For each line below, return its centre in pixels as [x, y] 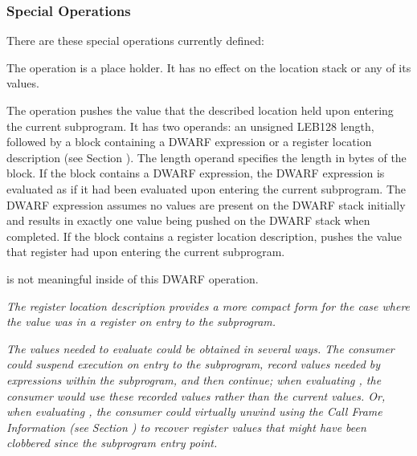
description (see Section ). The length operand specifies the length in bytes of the [206, 157]
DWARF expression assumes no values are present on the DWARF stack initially [206, 204]
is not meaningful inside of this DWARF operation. [133, 278]
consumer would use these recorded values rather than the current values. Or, [196, 395]
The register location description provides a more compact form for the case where [208, 305]
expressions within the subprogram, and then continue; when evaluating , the [194, 379]
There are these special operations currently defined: [135, 41]
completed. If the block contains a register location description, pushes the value [204, 236]
